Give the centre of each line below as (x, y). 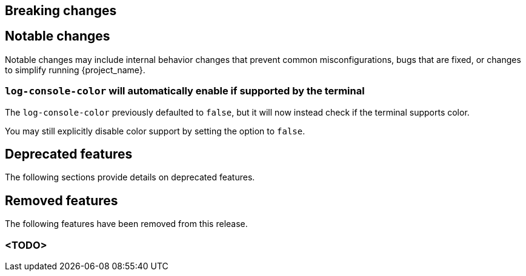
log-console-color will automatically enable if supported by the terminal (185, 91)
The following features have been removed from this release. (126, 224)
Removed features (62, 200)
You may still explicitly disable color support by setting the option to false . (155, 131)
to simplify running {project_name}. (75, 70)
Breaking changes (61, 11)
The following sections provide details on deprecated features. (130, 177)
